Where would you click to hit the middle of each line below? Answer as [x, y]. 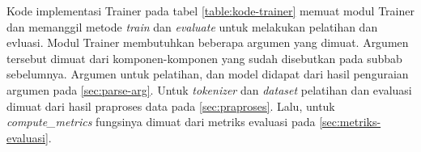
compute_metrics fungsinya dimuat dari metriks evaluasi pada [161, 122]
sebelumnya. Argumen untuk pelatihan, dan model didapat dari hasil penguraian [208, 74]
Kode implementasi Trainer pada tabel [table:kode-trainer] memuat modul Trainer [210, 11]
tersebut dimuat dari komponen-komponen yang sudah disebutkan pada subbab [204, 58]
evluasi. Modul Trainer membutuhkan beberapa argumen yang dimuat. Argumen [208, 42]
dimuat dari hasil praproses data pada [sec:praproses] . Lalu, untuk [171, 106]
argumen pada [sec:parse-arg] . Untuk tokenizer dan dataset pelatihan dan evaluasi [209, 89]
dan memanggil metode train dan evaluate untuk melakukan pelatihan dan [192, 26]
